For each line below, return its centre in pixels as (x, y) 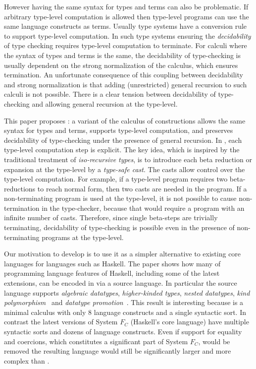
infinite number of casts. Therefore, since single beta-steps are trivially (111, 217)
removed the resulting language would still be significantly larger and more (118, 351)
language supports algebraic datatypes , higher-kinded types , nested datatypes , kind (127, 292)
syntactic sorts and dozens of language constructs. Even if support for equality (123, 331)
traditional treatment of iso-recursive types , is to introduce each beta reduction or (128, 159)
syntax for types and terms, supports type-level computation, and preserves (119, 130)
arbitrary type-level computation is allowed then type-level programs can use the (127, 16)
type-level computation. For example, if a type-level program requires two (116, 179)
